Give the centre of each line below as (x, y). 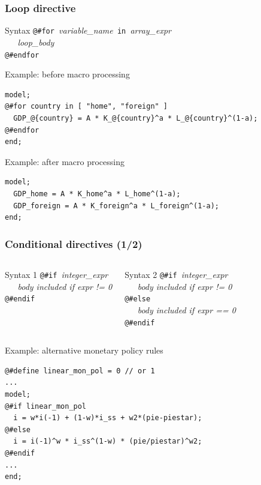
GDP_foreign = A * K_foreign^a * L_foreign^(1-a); (116, 206)
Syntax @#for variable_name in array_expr (88, 30)
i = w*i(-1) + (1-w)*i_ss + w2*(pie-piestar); (108, 418)
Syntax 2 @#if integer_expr (176, 274)
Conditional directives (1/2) (74, 243)
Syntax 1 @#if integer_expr (57, 274)
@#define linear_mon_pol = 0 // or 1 (80, 371)
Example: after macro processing (65, 161)
